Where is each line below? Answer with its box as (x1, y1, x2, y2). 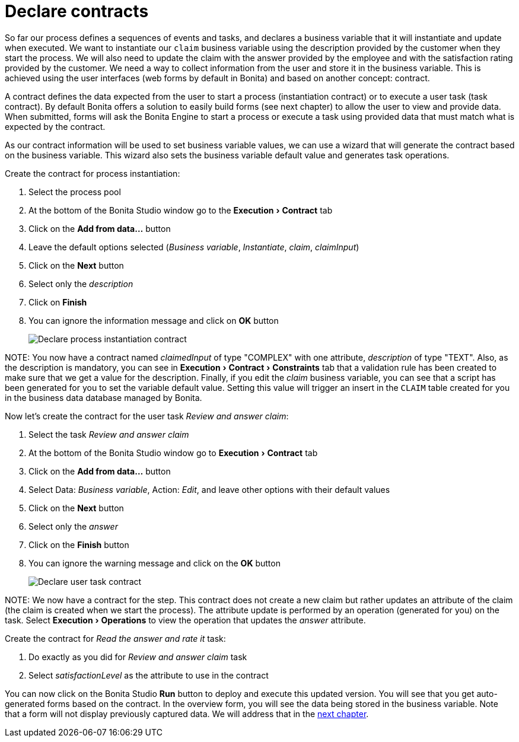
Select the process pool (28, 186, 121, 197)
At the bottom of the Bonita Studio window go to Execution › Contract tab (28, 447, 318, 458)
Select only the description (28, 278, 133, 289)
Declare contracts (5, 1, 149, 21)
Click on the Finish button (28, 539, 129, 550)
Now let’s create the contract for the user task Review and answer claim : (5, 410, 289, 421)
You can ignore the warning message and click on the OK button (28, 558, 281, 568)
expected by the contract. (5, 121, 106, 132)
